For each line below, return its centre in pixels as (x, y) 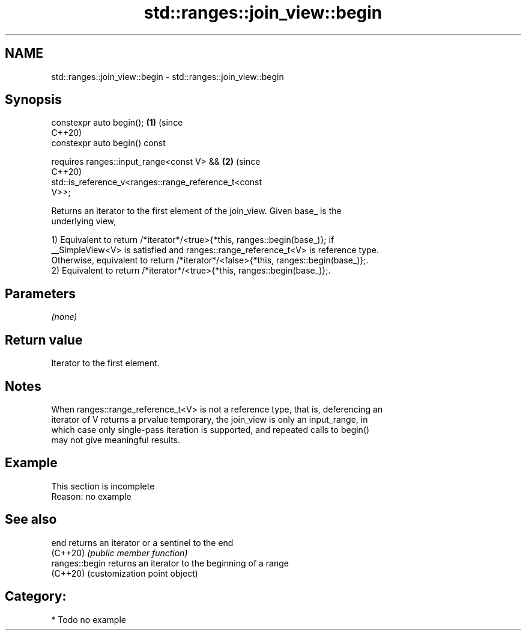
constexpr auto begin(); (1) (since (117, 123)
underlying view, (84, 221)
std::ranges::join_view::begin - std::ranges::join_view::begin (168, 76)
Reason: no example (91, 496)
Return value (44, 340)
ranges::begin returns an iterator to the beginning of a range (170, 563)
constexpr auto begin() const (108, 143)
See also (31, 520)
